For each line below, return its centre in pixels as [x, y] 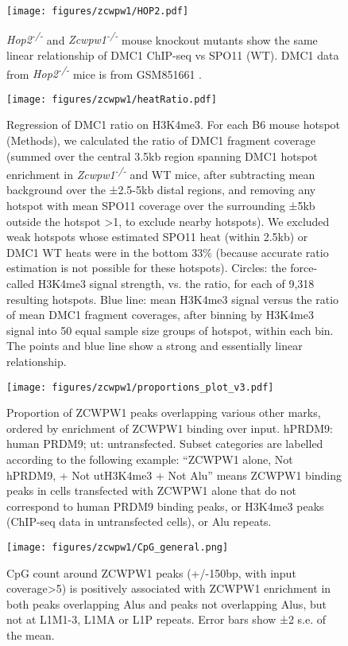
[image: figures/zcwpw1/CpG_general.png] [118, 547]
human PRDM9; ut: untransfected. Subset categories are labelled [165, 444]
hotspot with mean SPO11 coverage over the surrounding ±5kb [161, 206]
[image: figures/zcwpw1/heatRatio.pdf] [112, 99]
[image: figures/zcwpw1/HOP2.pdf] [98, 11]
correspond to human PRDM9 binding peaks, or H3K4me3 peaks [165, 506]
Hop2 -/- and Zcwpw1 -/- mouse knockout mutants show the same [162, 38]
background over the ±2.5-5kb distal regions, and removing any [161, 190]
